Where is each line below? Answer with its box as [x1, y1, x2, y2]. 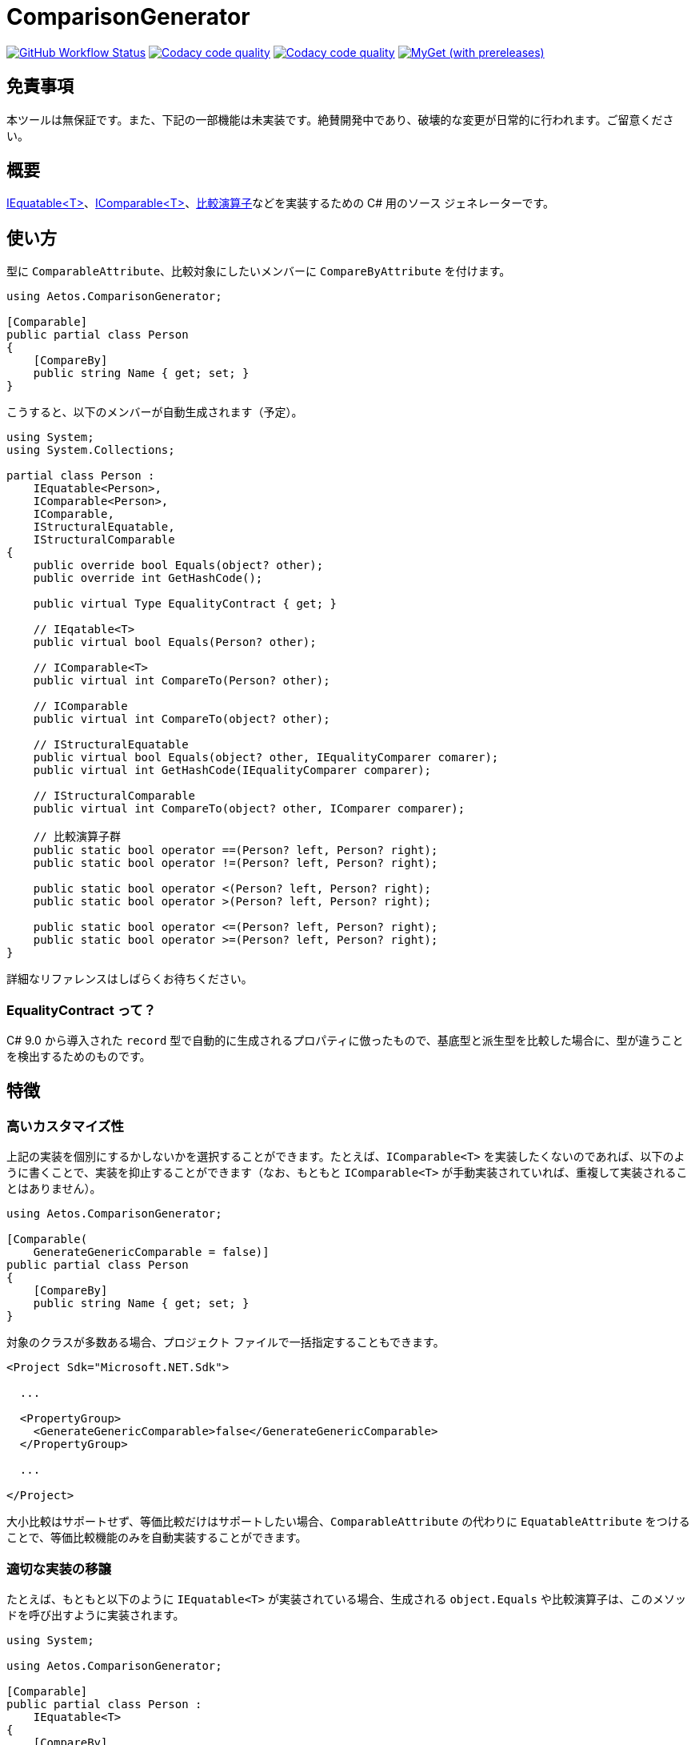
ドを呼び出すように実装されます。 [6, 1608, 185, 1622]
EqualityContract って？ [6, 1001, 156, 1018]
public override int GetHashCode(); [33, 572, 263, 585]
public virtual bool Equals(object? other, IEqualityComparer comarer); [33, 751, 499, 764]
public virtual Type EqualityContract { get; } [33, 597, 338, 611]
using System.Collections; [6, 443, 175, 457]
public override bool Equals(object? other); [33, 559, 324, 572]
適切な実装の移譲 [6, 1560, 111, 1577]
